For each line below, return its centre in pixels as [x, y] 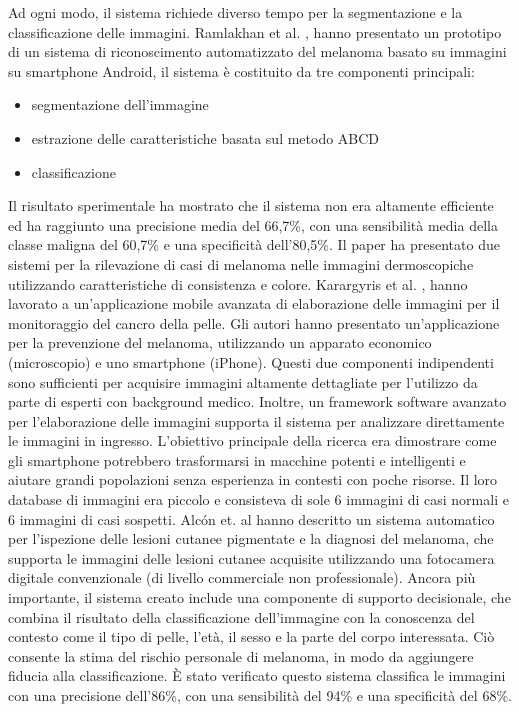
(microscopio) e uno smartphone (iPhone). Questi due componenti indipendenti [251, 361]
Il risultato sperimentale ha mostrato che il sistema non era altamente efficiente [251, 205]
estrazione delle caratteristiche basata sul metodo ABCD [205, 137]
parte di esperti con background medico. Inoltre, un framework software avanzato [257, 401]
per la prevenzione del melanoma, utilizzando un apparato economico [220, 342]
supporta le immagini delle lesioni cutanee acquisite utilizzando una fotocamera [251, 557]
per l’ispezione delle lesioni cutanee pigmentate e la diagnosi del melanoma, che [251, 538]
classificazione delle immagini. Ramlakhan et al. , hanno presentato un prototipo [255, 31]
